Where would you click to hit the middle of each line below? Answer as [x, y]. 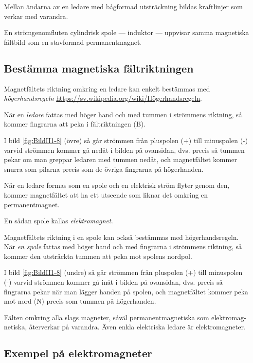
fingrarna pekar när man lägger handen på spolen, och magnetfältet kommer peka [126, 291]
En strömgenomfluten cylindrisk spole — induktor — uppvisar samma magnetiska [126, 32]
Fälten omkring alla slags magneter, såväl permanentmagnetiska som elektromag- [125, 317]
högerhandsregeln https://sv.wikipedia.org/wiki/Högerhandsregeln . [103, 98]
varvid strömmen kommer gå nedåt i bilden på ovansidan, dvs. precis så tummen [124, 150]
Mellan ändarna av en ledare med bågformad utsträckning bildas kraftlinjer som [123, 6]
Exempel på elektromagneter [78, 353]
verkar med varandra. [36, 16]
